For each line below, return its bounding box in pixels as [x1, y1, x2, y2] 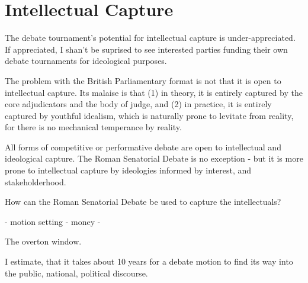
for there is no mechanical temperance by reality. [5, 121, 182, 133]
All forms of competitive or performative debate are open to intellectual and [5, 140, 281, 153]
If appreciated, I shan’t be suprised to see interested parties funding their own [5, 43, 288, 55]
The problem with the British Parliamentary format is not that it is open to [5, 74, 281, 86]
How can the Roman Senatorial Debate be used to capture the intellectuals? [5, 195, 281, 208]
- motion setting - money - [5, 215, 101, 227]
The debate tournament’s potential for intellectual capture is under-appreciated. [5, 31, 296, 44]
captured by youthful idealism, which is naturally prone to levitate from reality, [5, 109, 294, 121]
